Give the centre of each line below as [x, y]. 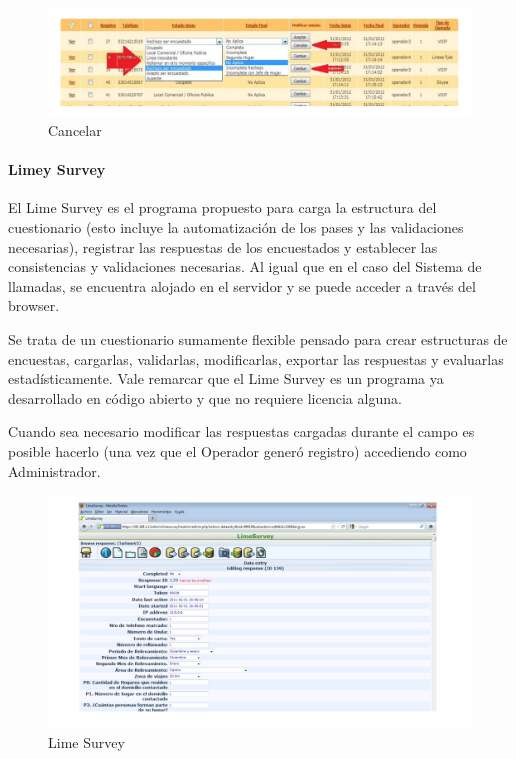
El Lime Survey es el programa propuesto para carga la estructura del [222, 207]
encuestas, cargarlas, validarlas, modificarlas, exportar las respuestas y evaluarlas [256, 358]
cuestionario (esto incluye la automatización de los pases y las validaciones [236, 227]
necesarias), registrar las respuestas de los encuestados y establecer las [223, 246]
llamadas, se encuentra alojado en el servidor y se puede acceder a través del [242, 285]
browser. [34, 305]
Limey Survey [57, 169]
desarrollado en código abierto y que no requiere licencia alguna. [205, 397]
